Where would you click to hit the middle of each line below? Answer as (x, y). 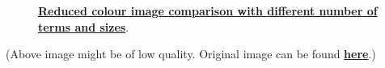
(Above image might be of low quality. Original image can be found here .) (191, 54)
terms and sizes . (84, 26)
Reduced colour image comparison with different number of (208, 11)
